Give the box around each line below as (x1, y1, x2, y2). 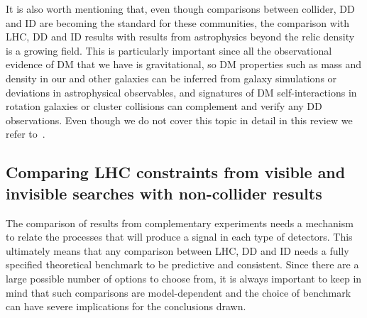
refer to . (6, 126, 45, 141)
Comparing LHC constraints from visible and (6, 161, 346, 183)
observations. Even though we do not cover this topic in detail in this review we (6, 112, 353, 127)
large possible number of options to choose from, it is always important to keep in (6, 270, 362, 285)
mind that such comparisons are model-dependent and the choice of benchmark (6, 285, 351, 300)
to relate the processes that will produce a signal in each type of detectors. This (6, 229, 353, 244)
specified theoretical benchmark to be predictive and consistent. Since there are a (6, 257, 359, 272)
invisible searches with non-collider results (6, 182, 322, 204)
